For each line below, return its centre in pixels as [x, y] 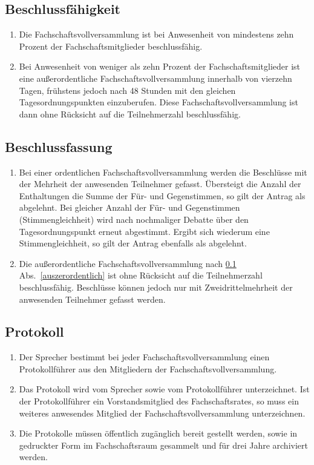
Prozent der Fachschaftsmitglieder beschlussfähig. [111, 46]
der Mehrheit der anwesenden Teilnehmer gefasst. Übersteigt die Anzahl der [160, 184]
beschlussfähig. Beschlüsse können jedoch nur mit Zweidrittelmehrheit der [156, 287]
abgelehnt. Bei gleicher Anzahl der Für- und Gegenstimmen [129, 207]
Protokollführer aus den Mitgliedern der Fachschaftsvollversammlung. [148, 368]
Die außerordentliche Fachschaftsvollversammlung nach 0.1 [128, 263]
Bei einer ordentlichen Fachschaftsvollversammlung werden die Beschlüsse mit [163, 172]
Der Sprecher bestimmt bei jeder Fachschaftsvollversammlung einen [144, 357]
